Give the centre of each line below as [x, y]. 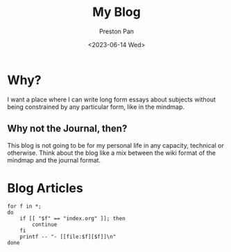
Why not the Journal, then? [67, 129]
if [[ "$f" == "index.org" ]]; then [73, 219]
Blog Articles [45, 188]
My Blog [117, 12]
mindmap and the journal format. [54, 160]
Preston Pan [117, 31]
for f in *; [24, 207]
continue [45, 225]
